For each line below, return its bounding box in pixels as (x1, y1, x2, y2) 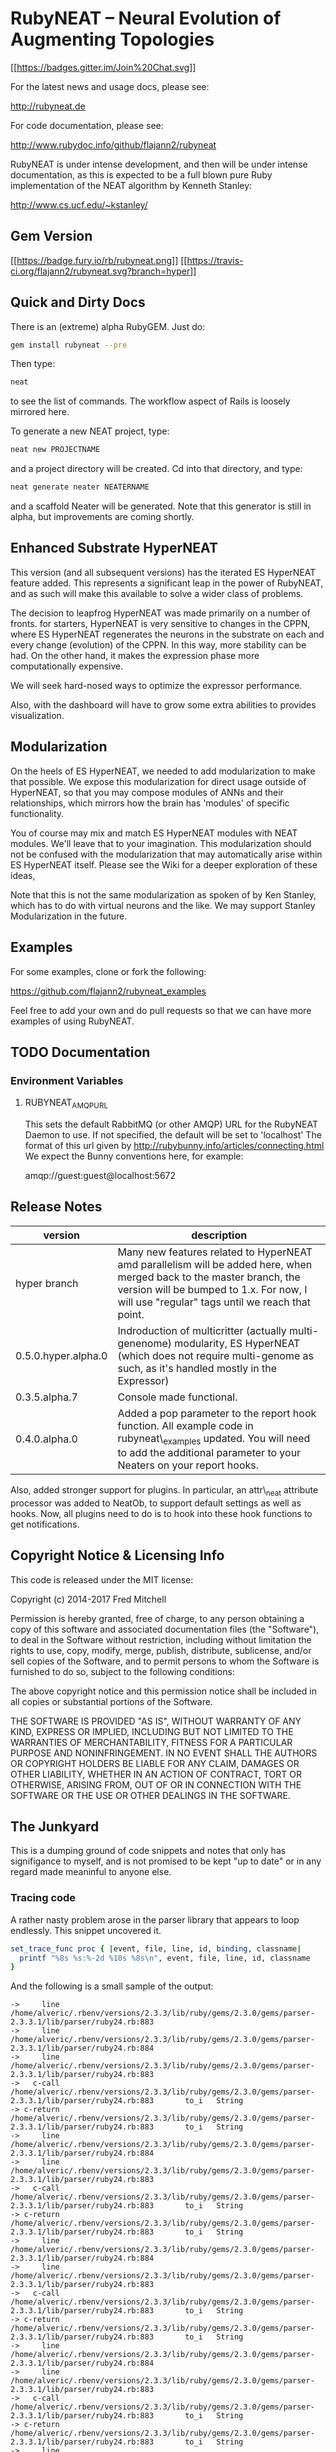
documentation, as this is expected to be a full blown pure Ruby (10, 168, 273, 181)
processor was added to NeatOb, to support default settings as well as (10, 1497, 302, 1509)
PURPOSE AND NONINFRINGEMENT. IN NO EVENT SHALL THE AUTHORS (10, 1747, 318, 1759)
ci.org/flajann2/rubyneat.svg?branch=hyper (10, 265, 191, 277)
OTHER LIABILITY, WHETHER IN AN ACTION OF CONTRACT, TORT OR (10, 1768, 302, 1780)
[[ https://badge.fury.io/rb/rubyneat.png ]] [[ (10, 254, 188, 266)
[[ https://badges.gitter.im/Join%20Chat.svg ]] (10, 61, 197, 73)
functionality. (10, 807, 65, 819)
